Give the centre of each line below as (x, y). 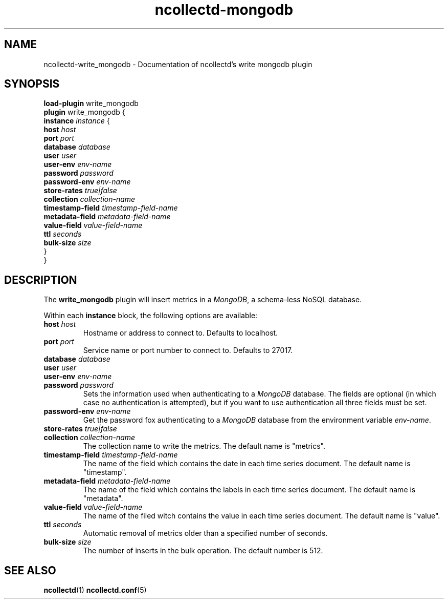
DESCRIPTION (41, 280)
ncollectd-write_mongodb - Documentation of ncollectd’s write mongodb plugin (178, 64)
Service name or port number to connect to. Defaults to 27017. (188, 350)
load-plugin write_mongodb (91, 103)
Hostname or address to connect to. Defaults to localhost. (181, 333)
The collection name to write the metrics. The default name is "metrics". (204, 446)
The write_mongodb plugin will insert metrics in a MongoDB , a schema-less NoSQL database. (203, 300)
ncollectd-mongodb (224, 10)
